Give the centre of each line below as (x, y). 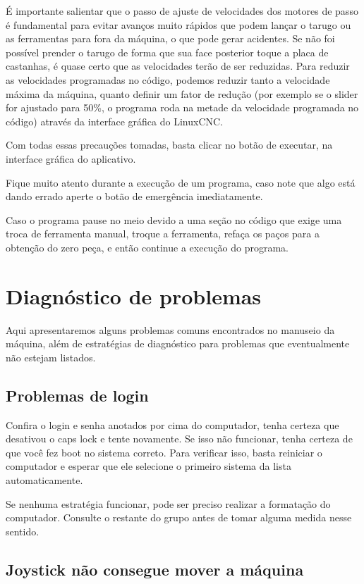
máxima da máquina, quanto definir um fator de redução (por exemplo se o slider (182, 93)
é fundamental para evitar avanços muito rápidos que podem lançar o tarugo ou (178, 24)
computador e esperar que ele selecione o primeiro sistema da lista (148, 466)
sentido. (23, 531)
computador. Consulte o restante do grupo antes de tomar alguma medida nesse (179, 517)
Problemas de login (77, 395)
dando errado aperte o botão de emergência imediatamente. (134, 196)
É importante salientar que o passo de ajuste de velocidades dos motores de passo (182, 11)
